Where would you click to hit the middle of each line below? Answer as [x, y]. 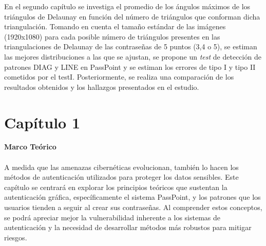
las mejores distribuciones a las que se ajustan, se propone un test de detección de [133, 56]
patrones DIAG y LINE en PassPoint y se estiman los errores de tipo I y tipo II [130, 67]
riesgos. [16, 237]
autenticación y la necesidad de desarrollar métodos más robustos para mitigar [128, 227]
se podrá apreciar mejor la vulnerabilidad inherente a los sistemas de [112, 217]
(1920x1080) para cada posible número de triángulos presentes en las [112, 36]
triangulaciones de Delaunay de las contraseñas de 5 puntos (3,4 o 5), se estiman [131, 46]
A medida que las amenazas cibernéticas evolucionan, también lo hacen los [121, 167]
